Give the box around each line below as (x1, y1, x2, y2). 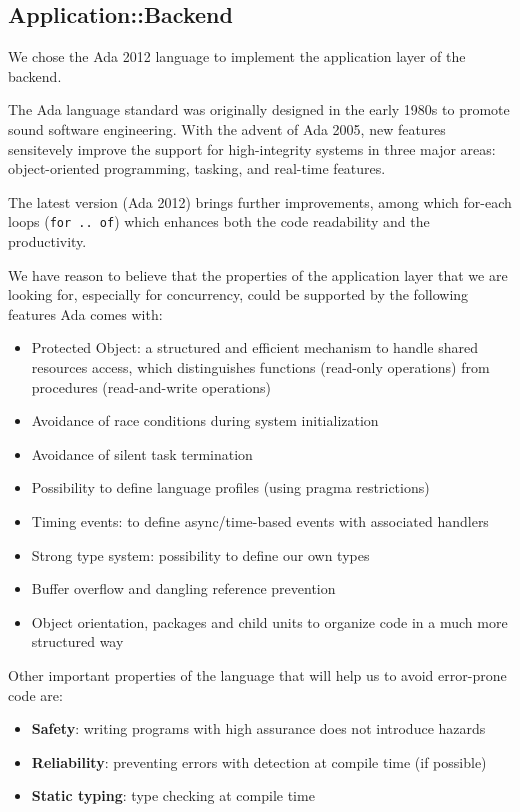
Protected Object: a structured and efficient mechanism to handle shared (31, 337, 479, 358)
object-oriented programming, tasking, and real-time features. (8, 158, 386, 179)
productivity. (8, 231, 87, 252)
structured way (31, 631, 124, 652)
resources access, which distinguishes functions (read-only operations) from (31, 356, 490, 377)
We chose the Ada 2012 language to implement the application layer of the (8, 46, 466, 67)
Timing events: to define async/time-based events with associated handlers (31, 510, 489, 531)
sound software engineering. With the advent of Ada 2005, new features (8, 118, 446, 139)
